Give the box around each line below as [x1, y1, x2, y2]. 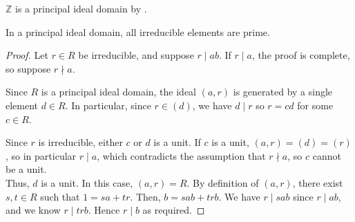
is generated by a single [233, 84, 333, 99]
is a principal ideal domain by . [15, 1, 147, 15]
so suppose [6, 61, 51, 75]
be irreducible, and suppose [78, 48, 194, 62]
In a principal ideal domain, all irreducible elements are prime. [6, 24, 270, 39]
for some [297, 98, 334, 112]
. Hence [88, 203, 120, 217]
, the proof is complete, [251, 48, 350, 62]
